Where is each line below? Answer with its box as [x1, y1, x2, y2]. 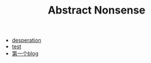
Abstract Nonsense [47, 4, 146, 17]
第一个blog [11, 50, 38, 57]
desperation [11, 37, 41, 44]
